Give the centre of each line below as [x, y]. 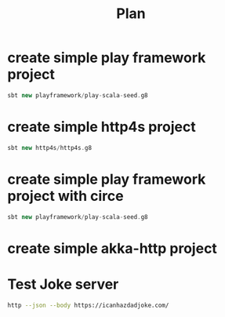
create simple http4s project [102, 127]
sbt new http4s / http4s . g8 [49, 148]
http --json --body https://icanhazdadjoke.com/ [88, 305]
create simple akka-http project [112, 248]
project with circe [65, 196]
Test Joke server [63, 284]
